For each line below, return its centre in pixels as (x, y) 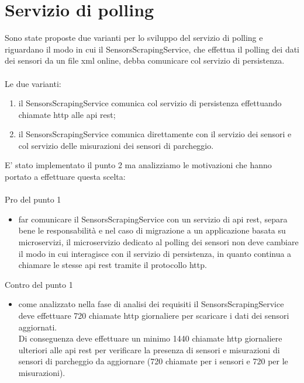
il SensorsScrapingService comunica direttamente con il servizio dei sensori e (155, 134)
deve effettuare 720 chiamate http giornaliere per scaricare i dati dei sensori (154, 315)
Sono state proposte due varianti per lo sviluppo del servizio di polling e (134, 38)
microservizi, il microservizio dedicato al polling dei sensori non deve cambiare (158, 242)
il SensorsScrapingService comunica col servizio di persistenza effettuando (150, 103)
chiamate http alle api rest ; (67, 114)
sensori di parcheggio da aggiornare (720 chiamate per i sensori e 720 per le (153, 361)
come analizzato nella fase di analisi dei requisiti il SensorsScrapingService (151, 304)
